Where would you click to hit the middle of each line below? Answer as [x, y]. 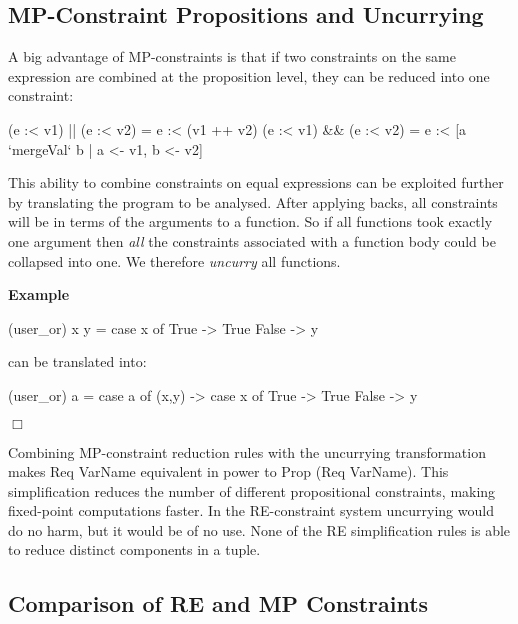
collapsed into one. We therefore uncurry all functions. [174, 260]
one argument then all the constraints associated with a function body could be [252, 240]
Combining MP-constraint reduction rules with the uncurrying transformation [247, 451]
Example [39, 294]
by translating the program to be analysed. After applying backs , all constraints [253, 201]
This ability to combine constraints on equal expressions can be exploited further [256, 182]
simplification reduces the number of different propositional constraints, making [252, 490]
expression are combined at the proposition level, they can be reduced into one [249, 75]
